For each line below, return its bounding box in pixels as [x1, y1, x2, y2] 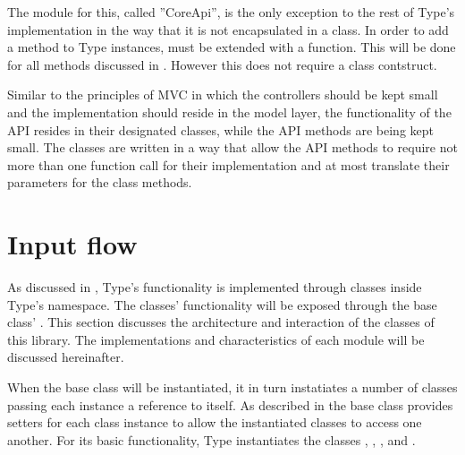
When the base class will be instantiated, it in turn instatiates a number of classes [7, 378, 458, 397]
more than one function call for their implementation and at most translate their [7, 155, 450, 174]
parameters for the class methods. [7, 173, 192, 192]
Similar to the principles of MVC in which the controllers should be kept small [7, 85, 438, 104]
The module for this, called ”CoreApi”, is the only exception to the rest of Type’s [7, 3, 455, 21]
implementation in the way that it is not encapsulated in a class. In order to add [7, 20, 449, 39]
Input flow [7, 226, 138, 262]
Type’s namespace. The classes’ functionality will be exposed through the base [7, 295, 437, 313]
